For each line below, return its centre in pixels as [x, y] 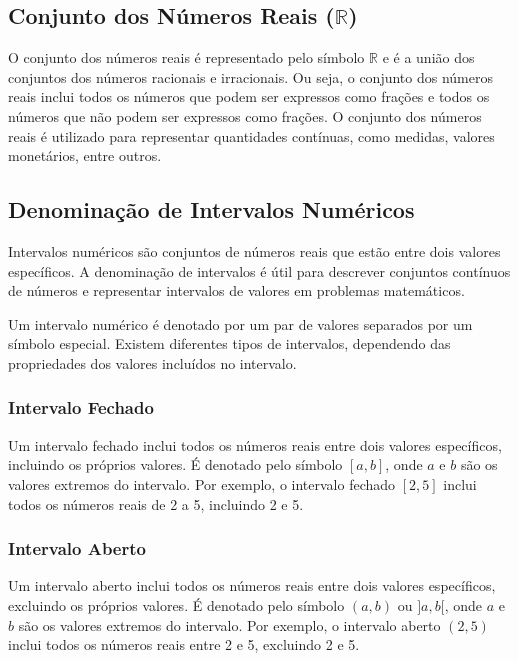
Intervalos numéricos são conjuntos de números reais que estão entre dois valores [254, 250]
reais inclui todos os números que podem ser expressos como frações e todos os [249, 96]
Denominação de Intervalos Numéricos [211, 209]
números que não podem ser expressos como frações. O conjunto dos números [245, 115]
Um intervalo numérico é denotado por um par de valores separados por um [240, 323]
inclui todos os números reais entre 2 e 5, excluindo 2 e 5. [184, 644]
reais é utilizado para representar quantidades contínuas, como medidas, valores [251, 135]
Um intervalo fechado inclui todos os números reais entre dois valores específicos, [255, 444]
